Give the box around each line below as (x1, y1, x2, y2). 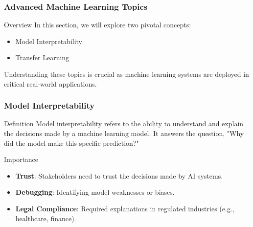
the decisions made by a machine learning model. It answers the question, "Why (4, 128, 244, 138)
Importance (4, 154, 39, 164)
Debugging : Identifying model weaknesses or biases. (15, 187, 175, 197)
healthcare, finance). (15, 213, 76, 223)
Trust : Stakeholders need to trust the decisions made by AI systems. (15, 170, 223, 181)
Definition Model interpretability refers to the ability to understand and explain (4, 118, 244, 129)
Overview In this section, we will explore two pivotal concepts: (4, 20, 191, 30)
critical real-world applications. (4, 78, 97, 89)
